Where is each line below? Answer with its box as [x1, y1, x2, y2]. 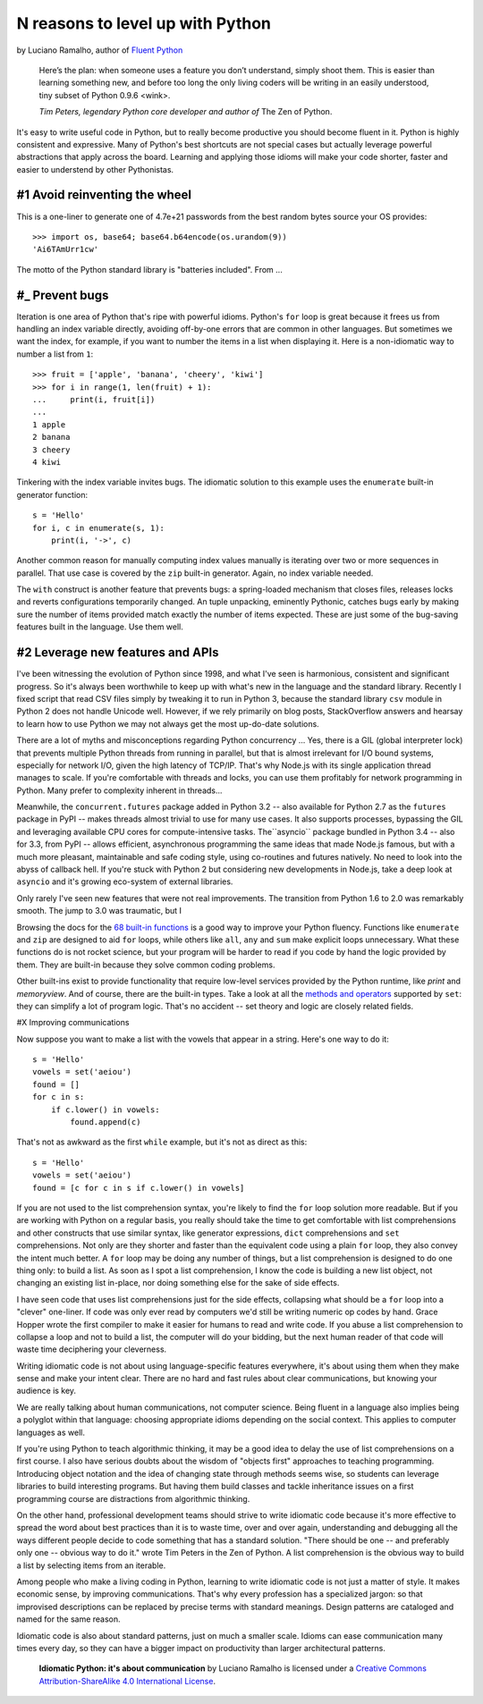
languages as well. [16, 1427, 85, 1438]
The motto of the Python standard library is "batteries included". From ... [16, 264, 284, 274]
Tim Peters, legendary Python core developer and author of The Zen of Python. [38, 106, 333, 117]
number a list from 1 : [16, 349, 94, 359]
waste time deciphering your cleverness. [16, 1344, 167, 1354]
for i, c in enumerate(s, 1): [32, 523, 165, 533]
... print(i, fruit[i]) [32, 394, 156, 404]
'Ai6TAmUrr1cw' [32, 244, 99, 255]
